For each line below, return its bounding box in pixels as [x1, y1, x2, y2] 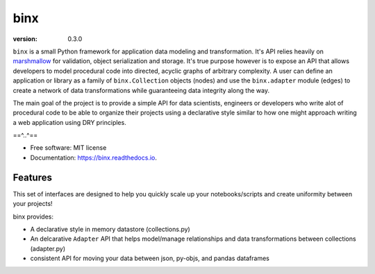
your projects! [12, 200, 53, 208]
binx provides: [12, 212, 53, 221]
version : [12, 35, 37, 43]
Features [12, 171, 52, 183]
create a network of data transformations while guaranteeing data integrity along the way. [12, 86, 270, 94]
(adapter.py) [30, 244, 66, 252]
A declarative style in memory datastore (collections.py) [30, 225, 190, 233]
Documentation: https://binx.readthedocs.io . [30, 153, 158, 162]
